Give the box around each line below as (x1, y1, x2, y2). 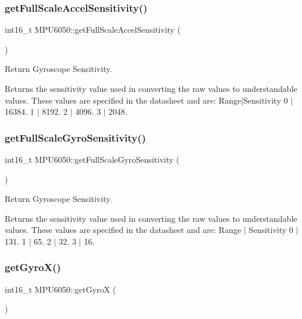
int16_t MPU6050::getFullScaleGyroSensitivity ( (5, 153, 180, 165)
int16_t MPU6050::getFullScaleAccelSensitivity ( (5, 23, 181, 36)
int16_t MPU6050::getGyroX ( (5, 283, 116, 295)
